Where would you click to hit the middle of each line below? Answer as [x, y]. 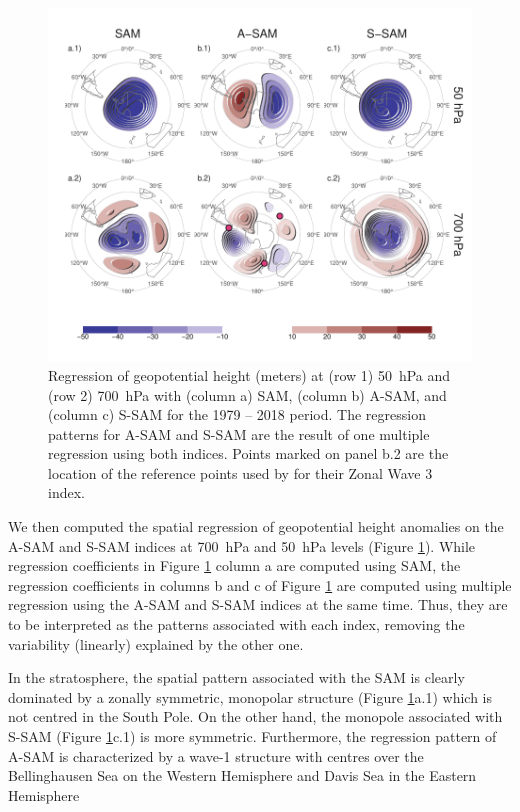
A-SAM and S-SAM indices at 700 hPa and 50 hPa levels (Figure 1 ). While [242, 545]
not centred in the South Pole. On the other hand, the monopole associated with [255, 716]
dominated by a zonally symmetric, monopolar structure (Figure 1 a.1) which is [250, 696]
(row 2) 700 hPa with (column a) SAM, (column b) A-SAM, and [247, 394]
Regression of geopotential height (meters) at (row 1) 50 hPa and [249, 374]
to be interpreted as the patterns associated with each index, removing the [236, 624]
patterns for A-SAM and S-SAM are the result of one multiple [239, 433]
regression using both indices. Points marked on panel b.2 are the [248, 453]
